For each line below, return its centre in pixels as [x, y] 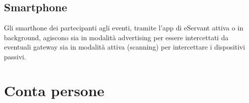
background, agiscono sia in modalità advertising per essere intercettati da [116, 37]
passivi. [15, 56]
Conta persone [54, 90]
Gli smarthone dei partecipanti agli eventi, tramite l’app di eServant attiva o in [124, 28]
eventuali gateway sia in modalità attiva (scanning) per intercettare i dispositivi [124, 47]
